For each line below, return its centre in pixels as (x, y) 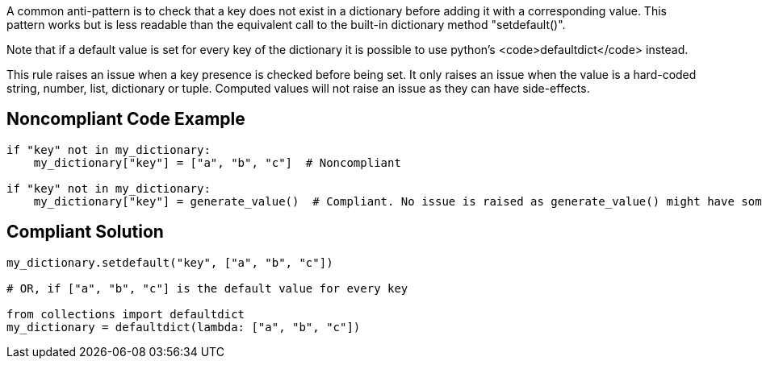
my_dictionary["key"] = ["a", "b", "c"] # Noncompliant (217, 162)
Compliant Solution (85, 232)
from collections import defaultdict (126, 314)
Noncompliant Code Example (126, 119)
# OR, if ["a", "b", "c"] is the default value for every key (207, 288)
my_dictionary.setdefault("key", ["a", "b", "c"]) (170, 262)
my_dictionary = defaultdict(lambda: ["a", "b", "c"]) (184, 327)
